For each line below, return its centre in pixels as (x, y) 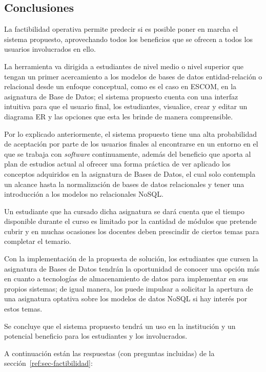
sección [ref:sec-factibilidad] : (48, 363)
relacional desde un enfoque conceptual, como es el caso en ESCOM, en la (120, 86)
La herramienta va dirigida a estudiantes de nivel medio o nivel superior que (124, 66)
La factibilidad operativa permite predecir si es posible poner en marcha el (121, 29)
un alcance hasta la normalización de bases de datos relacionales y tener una (124, 184)
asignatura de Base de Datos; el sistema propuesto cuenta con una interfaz (121, 96)
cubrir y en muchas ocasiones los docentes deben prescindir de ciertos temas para (132, 231)
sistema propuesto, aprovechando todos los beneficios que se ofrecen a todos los (128, 39)
